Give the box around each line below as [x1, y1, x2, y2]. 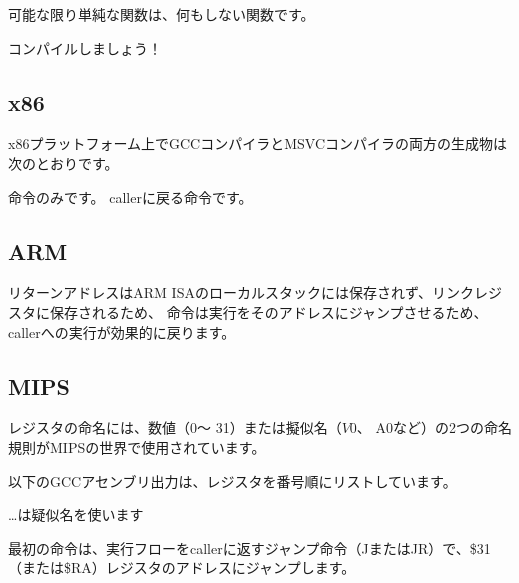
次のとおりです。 [8, 152, 119, 173]
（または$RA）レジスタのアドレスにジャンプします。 [8, 557, 356, 578]
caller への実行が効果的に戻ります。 [8, 321, 236, 342]
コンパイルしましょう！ [8, 37, 162, 58]
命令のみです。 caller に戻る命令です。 [8, 186, 253, 207]
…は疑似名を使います [8, 504, 144, 525]
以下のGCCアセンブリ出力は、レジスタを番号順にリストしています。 [8, 470, 457, 491]
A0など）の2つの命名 [375, 417, 513, 438]
